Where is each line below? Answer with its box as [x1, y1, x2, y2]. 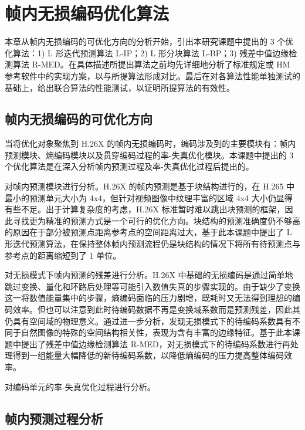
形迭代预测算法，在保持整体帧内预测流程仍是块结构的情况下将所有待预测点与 [5, 238, 300, 250]
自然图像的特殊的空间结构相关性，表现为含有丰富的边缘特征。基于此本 [21, 326, 292, 338]
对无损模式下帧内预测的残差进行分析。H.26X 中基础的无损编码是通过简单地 [5, 269, 293, 281]
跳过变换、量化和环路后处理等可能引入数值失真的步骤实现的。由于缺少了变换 [5, 280, 300, 292]
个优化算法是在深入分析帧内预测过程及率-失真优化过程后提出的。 [5, 160, 254, 172]
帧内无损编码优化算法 [5, 1, 170, 25]
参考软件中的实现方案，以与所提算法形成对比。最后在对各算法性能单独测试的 [5, 69, 300, 82]
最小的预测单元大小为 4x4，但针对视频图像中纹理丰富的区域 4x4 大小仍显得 [5, 191, 293, 204]
